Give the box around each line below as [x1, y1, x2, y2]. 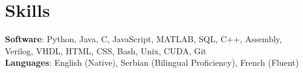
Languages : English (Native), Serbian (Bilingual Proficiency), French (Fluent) [5, 56, 299, 69]
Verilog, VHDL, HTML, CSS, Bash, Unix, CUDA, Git [5, 44, 207, 57]
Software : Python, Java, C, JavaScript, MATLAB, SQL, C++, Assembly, [5, 33, 282, 45]
